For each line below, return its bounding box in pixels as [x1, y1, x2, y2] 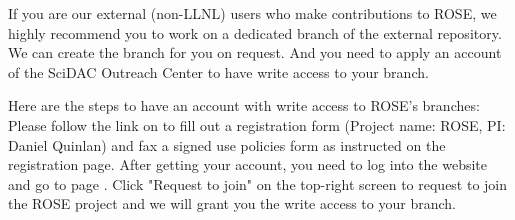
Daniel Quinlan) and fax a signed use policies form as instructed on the [8, 134, 446, 155]
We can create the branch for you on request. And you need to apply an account [8, 42, 502, 63]
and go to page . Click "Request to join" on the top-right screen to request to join [8, 173, 508, 194]
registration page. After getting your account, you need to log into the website [8, 154, 488, 175]
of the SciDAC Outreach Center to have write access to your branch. [8, 61, 429, 82]
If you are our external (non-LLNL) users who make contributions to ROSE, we [8, 3, 497, 23]
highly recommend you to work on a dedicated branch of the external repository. [8, 22, 502, 43]
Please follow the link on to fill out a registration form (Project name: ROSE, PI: [8, 114, 506, 135]
